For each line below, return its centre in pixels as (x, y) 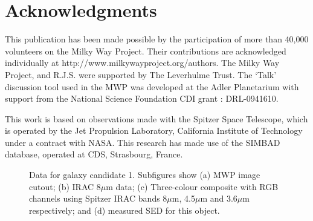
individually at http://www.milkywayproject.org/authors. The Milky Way (142, 63)
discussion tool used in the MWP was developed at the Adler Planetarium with (152, 86)
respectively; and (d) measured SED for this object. (124, 210)
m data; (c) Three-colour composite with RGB (192, 186)
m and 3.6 (219, 198)
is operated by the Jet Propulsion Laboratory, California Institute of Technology (154, 130)
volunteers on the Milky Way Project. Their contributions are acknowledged (146, 51)
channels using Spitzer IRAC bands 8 (98, 198)
